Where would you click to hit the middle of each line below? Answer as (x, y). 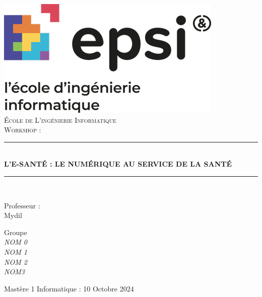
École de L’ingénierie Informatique (60, 120)
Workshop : (23, 130)
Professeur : (22, 205)
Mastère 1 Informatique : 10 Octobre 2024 (69, 288)
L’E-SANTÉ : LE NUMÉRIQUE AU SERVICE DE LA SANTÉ (118, 164)
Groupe (16, 232)
